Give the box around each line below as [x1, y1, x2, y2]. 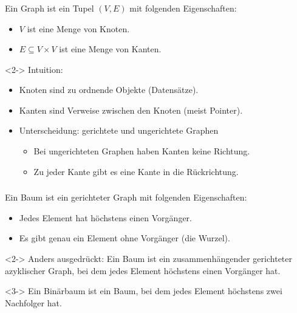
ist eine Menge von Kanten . [59, 43, 162, 55]
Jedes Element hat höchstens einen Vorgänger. [19, 211, 192, 224]
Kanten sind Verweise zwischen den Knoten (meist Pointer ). [19, 103, 243, 116]
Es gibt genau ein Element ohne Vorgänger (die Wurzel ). [19, 232, 230, 244]
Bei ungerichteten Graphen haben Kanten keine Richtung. [33, 145, 250, 157]
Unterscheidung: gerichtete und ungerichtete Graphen [19, 124, 219, 137]
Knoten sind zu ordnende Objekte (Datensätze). [19, 83, 199, 96]
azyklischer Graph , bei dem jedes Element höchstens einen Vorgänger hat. [5, 264, 281, 277]
